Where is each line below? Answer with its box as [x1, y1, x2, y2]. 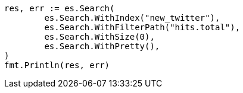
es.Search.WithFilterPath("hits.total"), [44, 23, 241, 32]
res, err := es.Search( [4, 4, 115, 13]
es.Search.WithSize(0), [44, 32, 155, 41]
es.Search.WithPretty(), [44, 41, 160, 51]
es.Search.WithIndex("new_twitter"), [44, 13, 220, 23]
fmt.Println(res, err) [4, 60, 110, 70]
